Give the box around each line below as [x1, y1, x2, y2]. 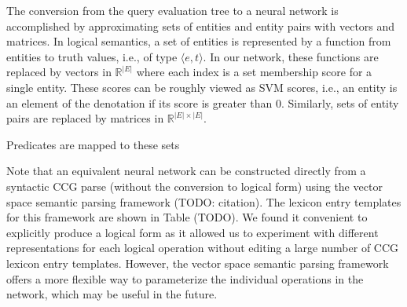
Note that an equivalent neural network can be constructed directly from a [6, 163, 366, 179]
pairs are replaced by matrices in [6, 110, 164, 126]
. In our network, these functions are [203, 48, 379, 64]
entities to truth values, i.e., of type [6, 48, 178, 64]
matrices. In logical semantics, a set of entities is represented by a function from [6, 33, 391, 49]
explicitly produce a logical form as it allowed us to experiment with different [6, 224, 379, 240]
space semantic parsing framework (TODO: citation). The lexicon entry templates [6, 193, 401, 210]
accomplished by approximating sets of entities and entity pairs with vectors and [6, 17, 395, 34]
